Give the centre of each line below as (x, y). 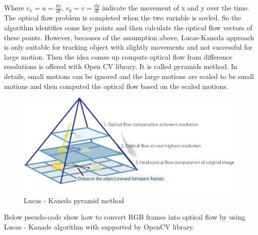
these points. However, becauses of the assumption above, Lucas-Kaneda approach (129, 37)
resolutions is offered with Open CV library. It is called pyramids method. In (121, 66)
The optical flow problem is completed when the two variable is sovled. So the (123, 18)
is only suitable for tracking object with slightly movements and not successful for (128, 47)
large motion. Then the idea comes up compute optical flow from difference (118, 56)
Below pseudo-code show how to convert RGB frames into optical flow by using (125, 217)
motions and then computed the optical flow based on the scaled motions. (116, 86)
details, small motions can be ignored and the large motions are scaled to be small (129, 76)
